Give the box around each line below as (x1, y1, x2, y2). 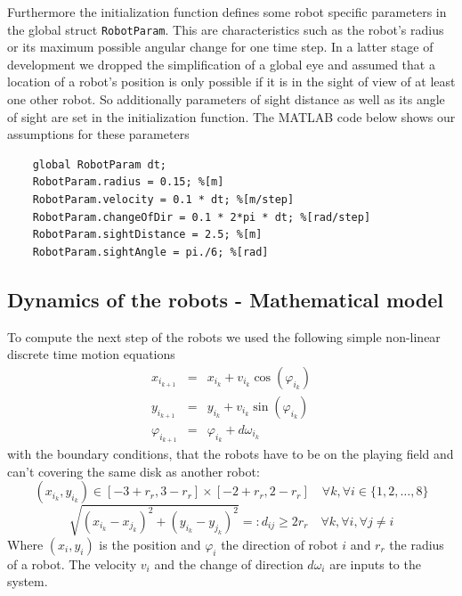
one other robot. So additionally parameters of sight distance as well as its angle (7, 90, 445, 109)
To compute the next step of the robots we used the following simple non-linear (7, 327, 441, 346)
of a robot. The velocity (7, 554, 137, 573)
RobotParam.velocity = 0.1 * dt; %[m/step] (32, 193, 295, 206)
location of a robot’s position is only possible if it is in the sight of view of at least (7, 72, 456, 91)
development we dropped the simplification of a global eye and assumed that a (7, 54, 435, 73)
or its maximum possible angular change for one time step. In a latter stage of (7, 37, 434, 56)
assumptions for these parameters (7, 125, 190, 143)
